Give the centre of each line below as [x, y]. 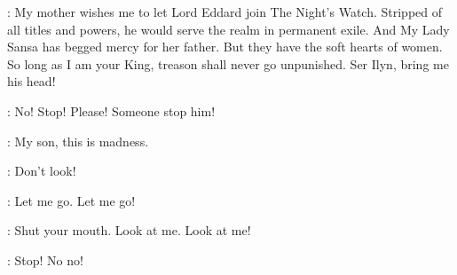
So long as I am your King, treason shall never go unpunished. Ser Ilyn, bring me [228, 63]
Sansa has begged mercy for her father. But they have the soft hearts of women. [225, 47]
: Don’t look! [42, 171]
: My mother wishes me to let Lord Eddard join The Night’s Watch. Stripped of [225, 12]
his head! [32, 81]
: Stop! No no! [45, 259]
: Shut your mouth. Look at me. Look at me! [129, 230]
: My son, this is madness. [78, 141]
